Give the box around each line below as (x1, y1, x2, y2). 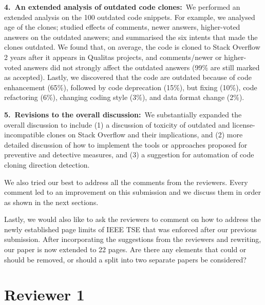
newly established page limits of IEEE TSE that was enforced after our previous (4, 223, 257, 234)
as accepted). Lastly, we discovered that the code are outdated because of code (4, 72, 252, 83)
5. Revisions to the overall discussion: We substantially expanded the (4, 109, 242, 119)
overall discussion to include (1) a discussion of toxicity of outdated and (4, 119, 230, 130)
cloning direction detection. (4, 159, 90, 170)
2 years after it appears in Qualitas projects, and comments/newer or (4, 51, 222, 62)
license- (232, 119, 255, 130)
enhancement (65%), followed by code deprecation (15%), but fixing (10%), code (4, 82, 257, 92)
